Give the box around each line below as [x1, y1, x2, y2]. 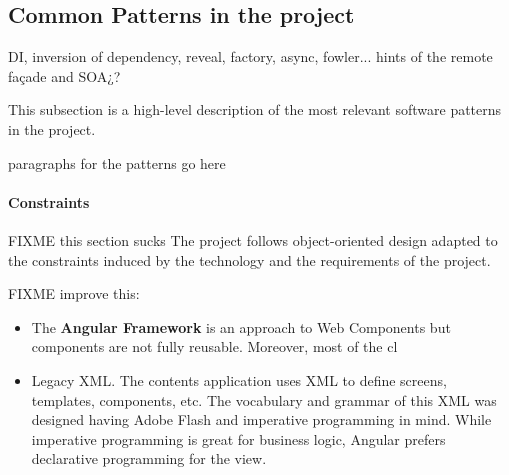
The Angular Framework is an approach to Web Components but [31, 316, 451, 337]
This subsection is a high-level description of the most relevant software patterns [8, 99, 502, 120]
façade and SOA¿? [8, 65, 121, 86]
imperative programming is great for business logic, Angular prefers [31, 428, 446, 449]
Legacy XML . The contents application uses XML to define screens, [31, 369, 447, 390]
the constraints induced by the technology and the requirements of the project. [8, 249, 491, 270]
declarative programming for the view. [31, 448, 267, 469]
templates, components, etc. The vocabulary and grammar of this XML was [31, 389, 497, 410]
